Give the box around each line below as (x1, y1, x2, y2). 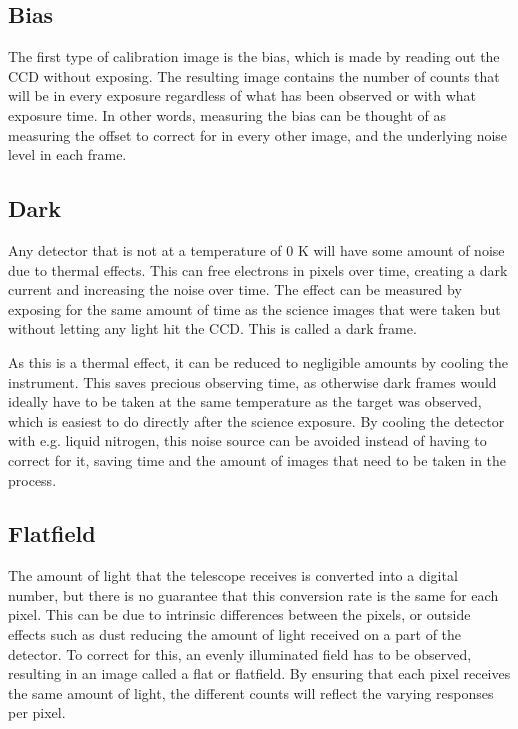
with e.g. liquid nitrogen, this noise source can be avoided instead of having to (8, 430, 487, 451)
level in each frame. (8, 144, 127, 165)
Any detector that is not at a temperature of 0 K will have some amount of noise (8, 239, 505, 260)
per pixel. (8, 702, 66, 723)
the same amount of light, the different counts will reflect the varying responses (8, 682, 494, 703)
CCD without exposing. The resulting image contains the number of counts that (8, 65, 500, 86)
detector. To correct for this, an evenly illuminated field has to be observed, (8, 643, 472, 664)
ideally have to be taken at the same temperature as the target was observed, (8, 391, 482, 412)
